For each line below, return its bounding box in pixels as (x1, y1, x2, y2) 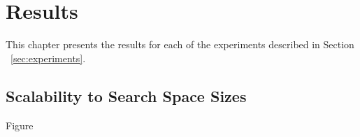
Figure (6, 117, 34, 132)
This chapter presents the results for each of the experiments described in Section (6, 37, 354, 52)
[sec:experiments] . (10, 50, 86, 65)
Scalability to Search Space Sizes (6, 85, 247, 106)
